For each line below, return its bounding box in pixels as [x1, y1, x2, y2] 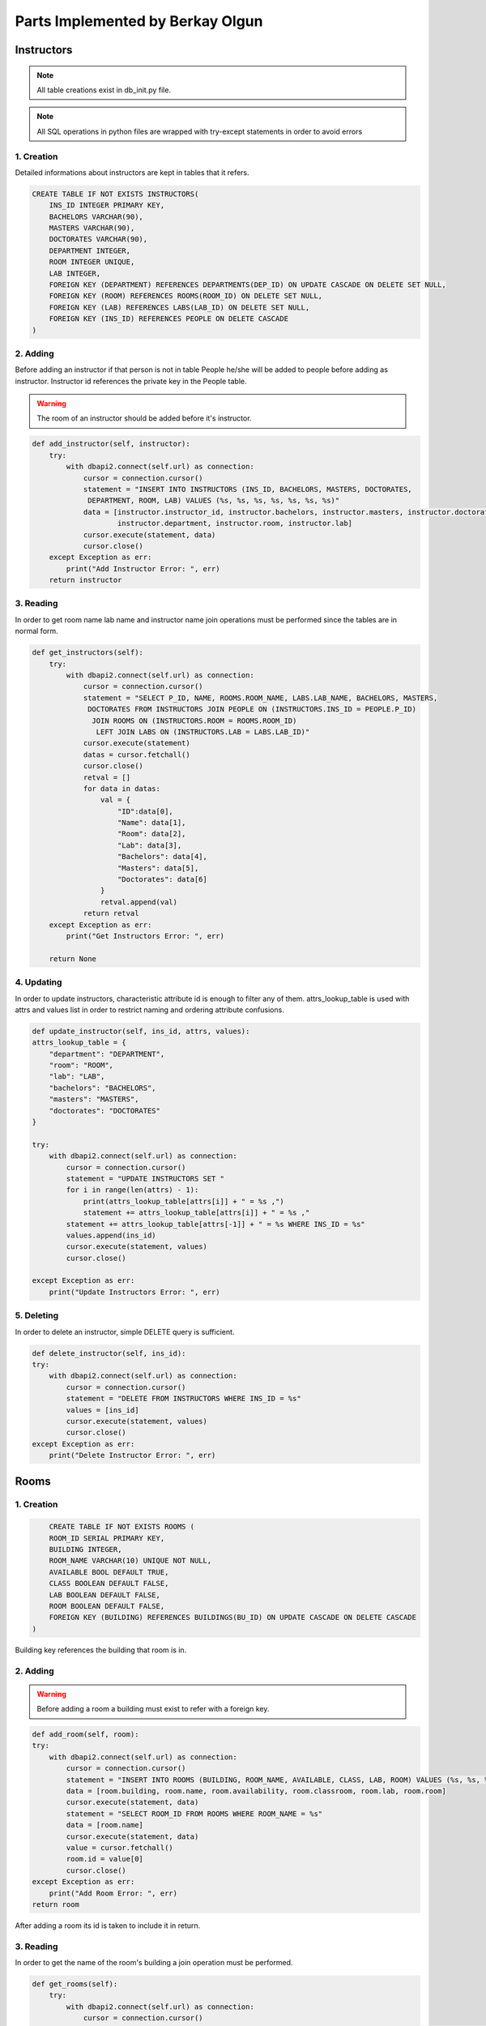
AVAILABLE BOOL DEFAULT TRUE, [49, 1567, 169, 1576]
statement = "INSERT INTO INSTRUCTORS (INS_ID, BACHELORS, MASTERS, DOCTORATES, [83, 485, 412, 494]
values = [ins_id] [66, 1405, 139, 1414]
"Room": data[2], [117, 829, 186, 839]
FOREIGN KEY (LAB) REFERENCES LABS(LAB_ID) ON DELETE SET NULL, [49, 302, 310, 312]
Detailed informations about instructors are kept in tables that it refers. [15, 167, 250, 177]
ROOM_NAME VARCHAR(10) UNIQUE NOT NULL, [49, 1556, 212, 1566]
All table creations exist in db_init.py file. [36, 85, 172, 95]
